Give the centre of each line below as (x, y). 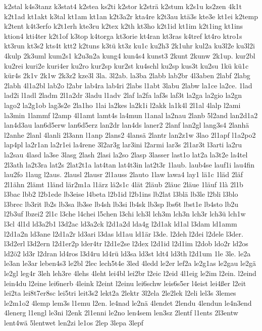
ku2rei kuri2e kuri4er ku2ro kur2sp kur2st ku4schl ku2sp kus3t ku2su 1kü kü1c (126, 65)
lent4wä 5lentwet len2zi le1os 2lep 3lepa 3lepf (74, 322)
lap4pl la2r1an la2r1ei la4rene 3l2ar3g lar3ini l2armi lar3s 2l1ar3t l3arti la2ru (123, 145)
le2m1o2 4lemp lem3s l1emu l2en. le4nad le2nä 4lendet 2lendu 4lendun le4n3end (128, 302)
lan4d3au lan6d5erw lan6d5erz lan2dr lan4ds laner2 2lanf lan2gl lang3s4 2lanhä (127, 125)
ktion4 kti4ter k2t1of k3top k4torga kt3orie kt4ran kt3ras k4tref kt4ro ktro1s (123, 36)
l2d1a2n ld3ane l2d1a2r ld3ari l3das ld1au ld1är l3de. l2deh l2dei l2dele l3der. (124, 233)
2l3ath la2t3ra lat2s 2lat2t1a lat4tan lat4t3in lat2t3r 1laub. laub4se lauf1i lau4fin (129, 164)
